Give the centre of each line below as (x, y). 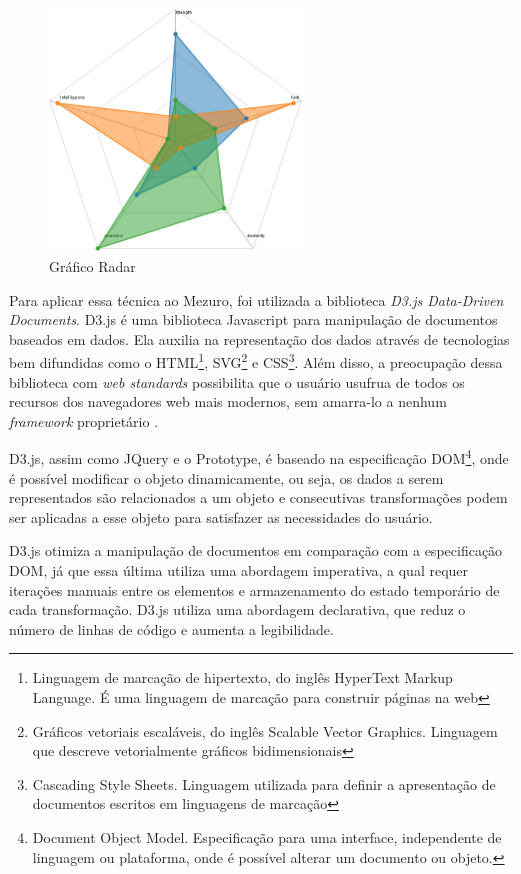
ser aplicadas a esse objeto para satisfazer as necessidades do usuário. (221, 516)
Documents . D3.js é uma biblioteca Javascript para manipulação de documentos (253, 319)
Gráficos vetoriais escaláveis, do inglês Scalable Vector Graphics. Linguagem (265, 730)
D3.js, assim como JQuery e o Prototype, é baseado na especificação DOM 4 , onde (259, 457)
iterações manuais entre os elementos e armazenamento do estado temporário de (254, 589)
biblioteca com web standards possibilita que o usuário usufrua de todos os (237, 381)
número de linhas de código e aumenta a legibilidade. (171, 628)
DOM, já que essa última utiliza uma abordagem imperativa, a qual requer (239, 570)
